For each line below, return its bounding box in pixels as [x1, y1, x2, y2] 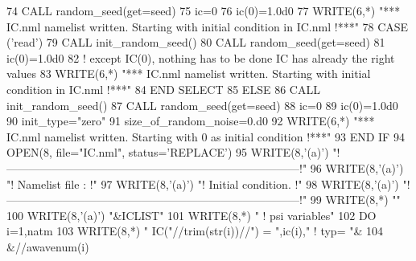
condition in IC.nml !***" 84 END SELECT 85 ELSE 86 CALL [6, 80, 320, 97]
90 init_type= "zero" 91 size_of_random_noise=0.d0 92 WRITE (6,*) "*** [6, 112, 375, 129]
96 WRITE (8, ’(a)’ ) [310, 159, 404, 176]
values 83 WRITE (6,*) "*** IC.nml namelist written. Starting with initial [6, 65, 371, 82]
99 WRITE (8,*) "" [310, 191, 401, 208]
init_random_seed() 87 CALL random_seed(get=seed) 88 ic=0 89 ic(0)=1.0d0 [6, 96, 398, 113]
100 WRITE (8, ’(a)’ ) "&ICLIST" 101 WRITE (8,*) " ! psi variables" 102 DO [6, 206, 377, 223]
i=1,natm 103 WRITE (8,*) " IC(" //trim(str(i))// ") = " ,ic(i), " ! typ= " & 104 [6, 222, 384, 239]
